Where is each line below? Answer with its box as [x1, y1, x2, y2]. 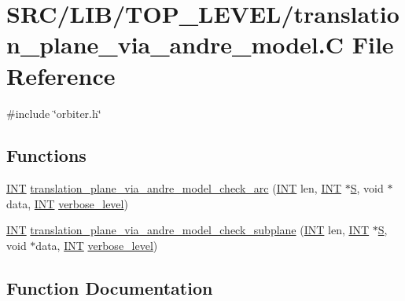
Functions [6, 143, 87, 167]
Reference [6, 59, 116, 91]
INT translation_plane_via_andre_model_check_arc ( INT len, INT [6, 180, 342, 196]
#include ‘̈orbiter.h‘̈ [6, 105, 101, 121]
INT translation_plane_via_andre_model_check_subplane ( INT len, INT [6, 222, 370, 238]
